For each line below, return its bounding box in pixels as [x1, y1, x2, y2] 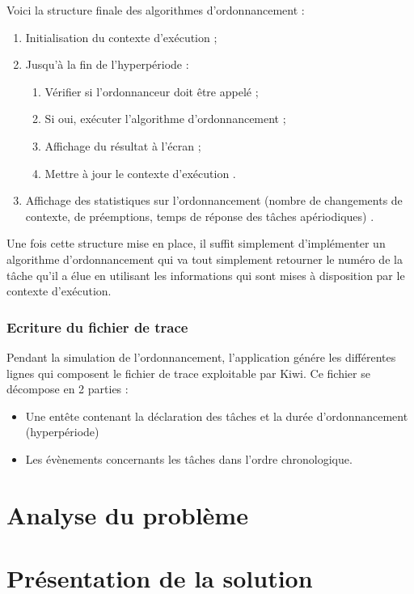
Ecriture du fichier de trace [6, 316, 188, 337]
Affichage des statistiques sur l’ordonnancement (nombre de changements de [25, 192, 403, 209]
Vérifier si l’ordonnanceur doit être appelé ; [44, 83, 259, 100]
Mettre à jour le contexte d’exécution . [44, 164, 236, 181]
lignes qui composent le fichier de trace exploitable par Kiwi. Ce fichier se [6, 364, 370, 381]
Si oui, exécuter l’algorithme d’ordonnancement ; [44, 110, 286, 127]
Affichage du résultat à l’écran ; [44, 137, 201, 154]
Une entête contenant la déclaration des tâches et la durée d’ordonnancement [25, 407, 408, 424]
